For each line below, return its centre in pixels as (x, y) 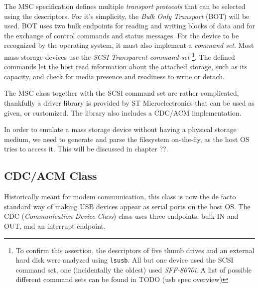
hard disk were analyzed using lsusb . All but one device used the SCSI (125, 260)
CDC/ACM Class (51, 176)
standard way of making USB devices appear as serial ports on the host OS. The (127, 206)
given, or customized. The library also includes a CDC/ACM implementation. (123, 112)
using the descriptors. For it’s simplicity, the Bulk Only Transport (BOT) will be (127, 16)
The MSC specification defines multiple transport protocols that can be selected (125, 6)
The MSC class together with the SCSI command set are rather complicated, (122, 93)
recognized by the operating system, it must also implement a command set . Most (129, 45)
